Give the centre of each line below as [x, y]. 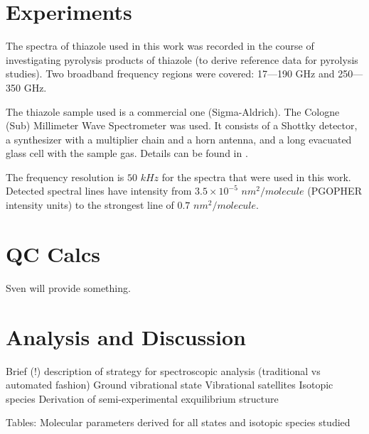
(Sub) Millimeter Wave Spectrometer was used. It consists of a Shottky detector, [182, 125]
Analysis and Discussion [126, 336]
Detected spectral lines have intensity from [99, 191]
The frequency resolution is [65, 177]
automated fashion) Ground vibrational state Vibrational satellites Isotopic [170, 385]
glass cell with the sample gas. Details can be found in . [127, 153]
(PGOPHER [335, 191]
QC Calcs [53, 253]
